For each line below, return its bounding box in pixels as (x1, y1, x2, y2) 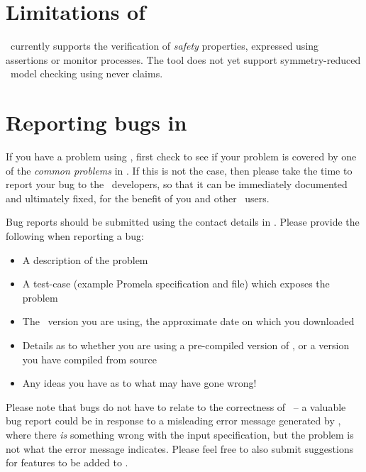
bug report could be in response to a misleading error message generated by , (6, 413, 341, 428)
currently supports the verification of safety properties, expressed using (10, 38, 319, 53)
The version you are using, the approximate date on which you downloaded (22, 314, 355, 329)
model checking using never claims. (10, 66, 163, 81)
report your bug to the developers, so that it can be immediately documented (6, 177, 348, 192)
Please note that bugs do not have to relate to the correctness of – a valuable (6, 399, 346, 414)
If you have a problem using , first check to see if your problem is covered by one (6, 149, 357, 164)
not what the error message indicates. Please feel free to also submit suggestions (6, 441, 354, 456)
